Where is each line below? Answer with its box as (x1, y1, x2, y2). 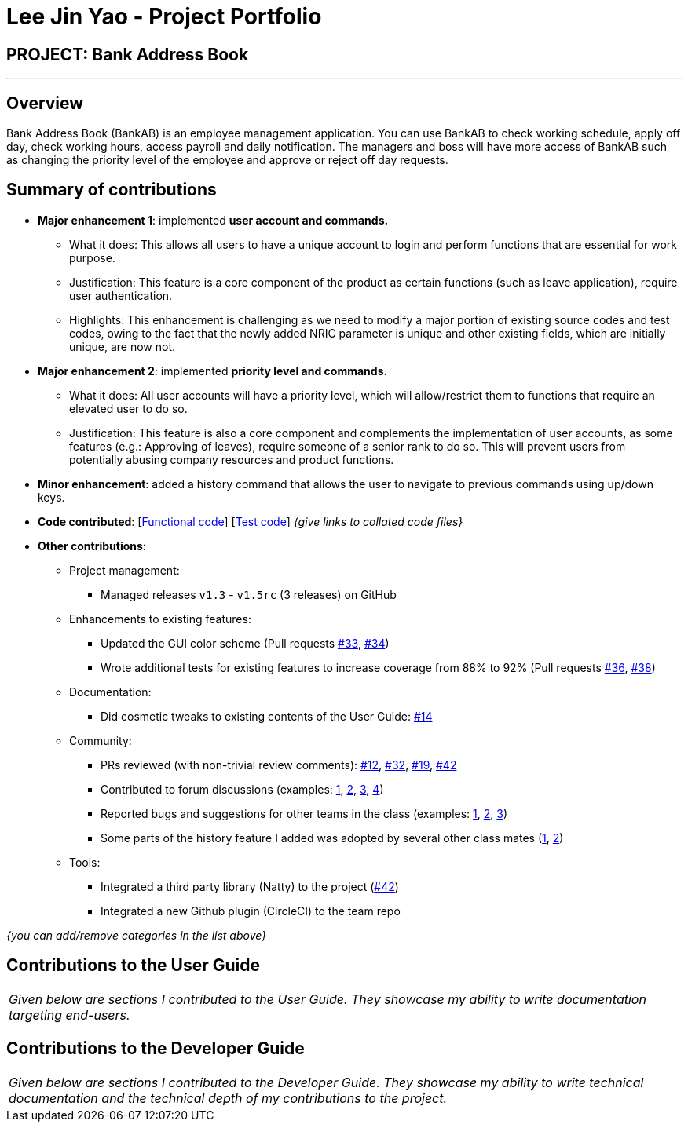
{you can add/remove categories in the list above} (6, 928, 267, 942)
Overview (6, 93, 84, 113)
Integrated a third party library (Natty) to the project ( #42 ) (101, 879, 399, 893)
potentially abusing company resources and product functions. (69, 452, 394, 466)
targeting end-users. (9, 1006, 130, 1023)
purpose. (69, 250, 115, 265)
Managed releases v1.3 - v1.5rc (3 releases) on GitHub (101, 587, 397, 601)
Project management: (69, 563, 180, 577)
